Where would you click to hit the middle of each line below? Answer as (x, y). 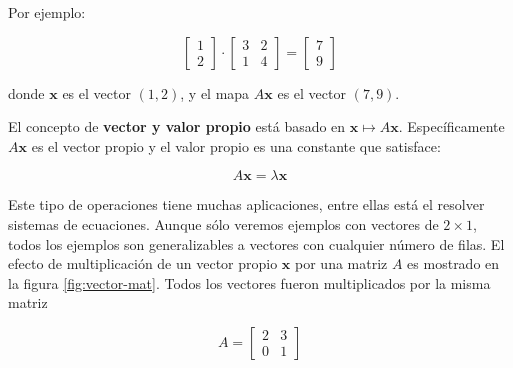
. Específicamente (451, 126)
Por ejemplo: (47, 12)
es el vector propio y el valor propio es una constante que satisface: (236, 145)
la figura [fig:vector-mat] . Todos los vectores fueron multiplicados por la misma (249, 282)
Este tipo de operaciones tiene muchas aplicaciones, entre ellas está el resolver (246, 204)
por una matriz (341, 263)
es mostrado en (453, 263)
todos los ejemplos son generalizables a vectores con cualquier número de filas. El (256, 243)
